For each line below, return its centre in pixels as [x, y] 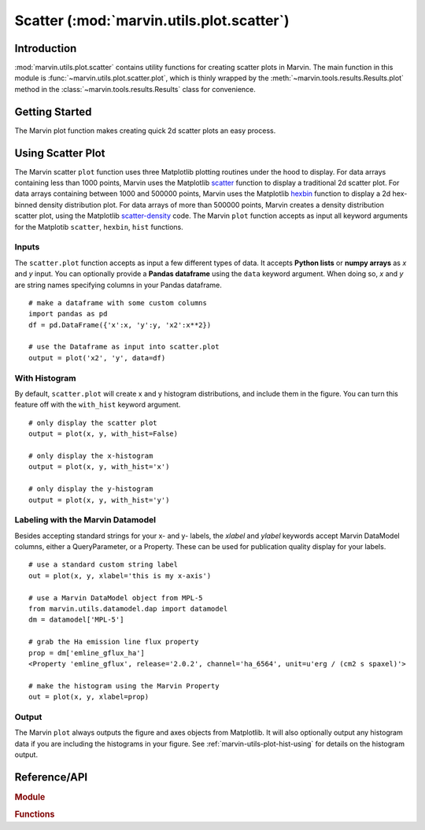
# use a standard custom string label [103, 565]
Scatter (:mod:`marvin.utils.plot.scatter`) [152, 20]
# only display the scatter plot [93, 422]
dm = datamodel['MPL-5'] [76, 620]
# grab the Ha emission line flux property [114, 642]
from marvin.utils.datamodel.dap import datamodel [128, 609]
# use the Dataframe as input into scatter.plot [124, 347]
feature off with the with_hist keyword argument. [98, 404]
